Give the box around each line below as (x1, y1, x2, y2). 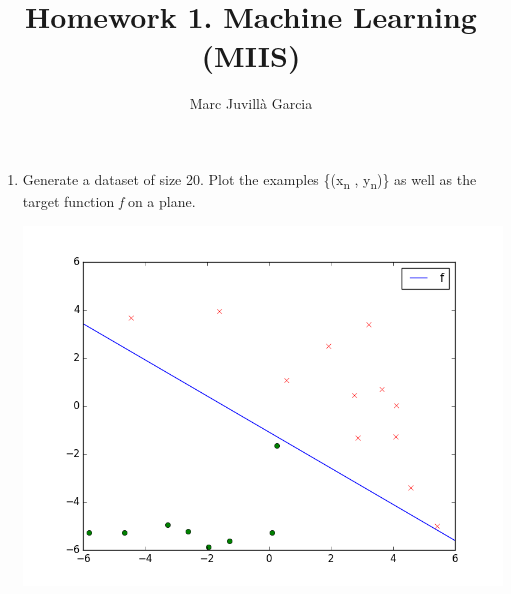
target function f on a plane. (22, 191, 196, 212)
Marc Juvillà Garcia (189, 93, 313, 114)
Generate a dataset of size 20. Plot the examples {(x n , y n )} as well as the (22, 168, 477, 192)
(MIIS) (201, 35, 301, 76)
